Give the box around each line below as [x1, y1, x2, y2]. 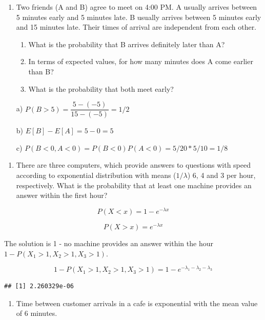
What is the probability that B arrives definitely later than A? [28, 38, 225, 49]
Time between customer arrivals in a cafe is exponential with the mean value [16, 297, 258, 308]
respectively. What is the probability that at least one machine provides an [16, 179, 252, 190]
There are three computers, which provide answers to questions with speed [16, 159, 251, 170]
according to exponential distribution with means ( [16, 170, 176, 180]
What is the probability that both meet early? [28, 83, 174, 94]
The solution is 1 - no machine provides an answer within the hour [4, 237, 213, 248]
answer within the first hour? [16, 190, 108, 201]
